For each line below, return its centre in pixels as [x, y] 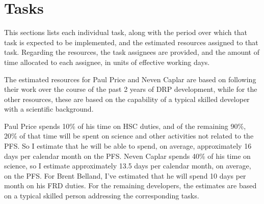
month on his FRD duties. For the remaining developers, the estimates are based [130, 185]
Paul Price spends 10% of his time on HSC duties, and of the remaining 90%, [125, 126]
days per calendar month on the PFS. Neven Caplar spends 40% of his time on [127, 156]
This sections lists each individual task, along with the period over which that [126, 32]
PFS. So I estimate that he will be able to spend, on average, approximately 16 [128, 146]
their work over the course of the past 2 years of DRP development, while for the [131, 89]
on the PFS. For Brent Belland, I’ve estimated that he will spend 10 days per [125, 175]
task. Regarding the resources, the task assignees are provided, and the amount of [132, 52]
